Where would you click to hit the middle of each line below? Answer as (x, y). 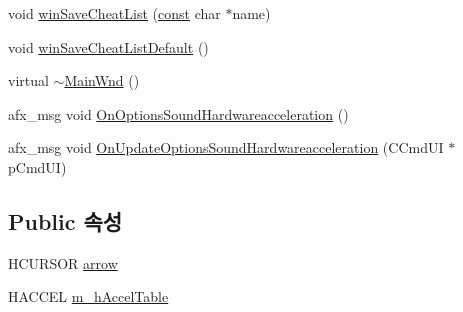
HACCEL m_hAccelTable (88, 296)
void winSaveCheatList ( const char (114, 13)
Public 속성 (65, 220)
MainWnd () (102, 80)
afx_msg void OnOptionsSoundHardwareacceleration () (178, 113)
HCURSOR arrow (63, 262)
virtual (28, 80)
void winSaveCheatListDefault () (108, 46)
